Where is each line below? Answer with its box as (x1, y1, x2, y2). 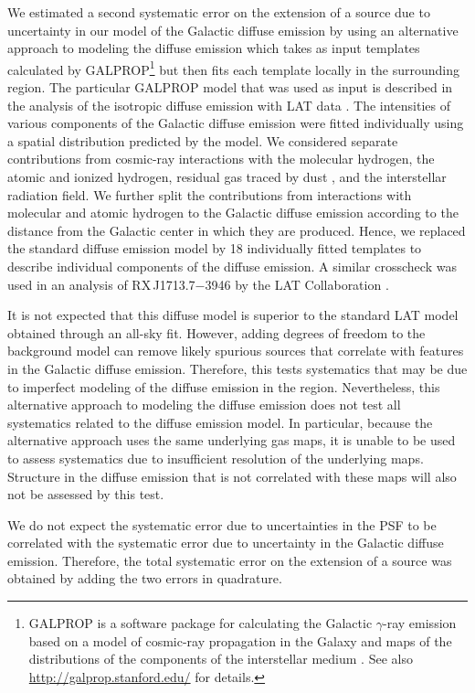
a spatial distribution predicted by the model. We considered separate (7, 131, 398, 150)
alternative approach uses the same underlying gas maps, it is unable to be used (7, 431, 456, 450)
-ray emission (383, 613, 457, 633)
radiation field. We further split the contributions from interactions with (7, 185, 412, 204)
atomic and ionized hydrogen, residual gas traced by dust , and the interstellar (7, 167, 447, 186)
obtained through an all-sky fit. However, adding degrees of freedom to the (7, 323, 426, 342)
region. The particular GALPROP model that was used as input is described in (7, 78, 453, 97)
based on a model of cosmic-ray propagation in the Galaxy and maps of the (28, 631, 452, 650)
